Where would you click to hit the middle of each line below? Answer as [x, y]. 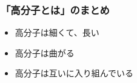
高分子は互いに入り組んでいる [74, 73]
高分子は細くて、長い [57, 32]
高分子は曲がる [45, 52]
